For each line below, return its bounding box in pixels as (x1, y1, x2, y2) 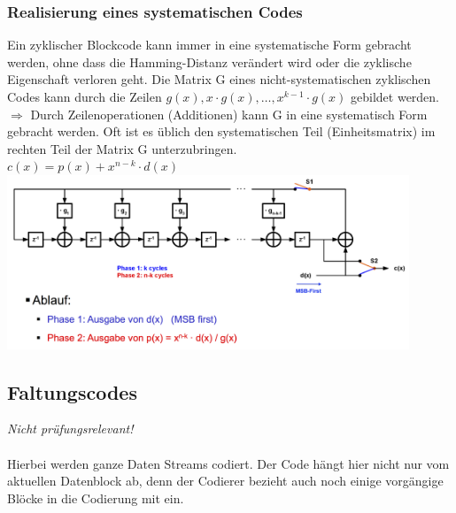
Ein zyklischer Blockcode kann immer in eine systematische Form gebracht (7, 35, 412, 54)
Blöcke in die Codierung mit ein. (7, 488, 184, 507)
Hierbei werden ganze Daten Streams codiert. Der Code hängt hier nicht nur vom (7, 454, 450, 472)
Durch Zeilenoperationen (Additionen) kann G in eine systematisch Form (30, 104, 428, 123)
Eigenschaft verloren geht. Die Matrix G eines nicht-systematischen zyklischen (7, 70, 431, 88)
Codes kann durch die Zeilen (7, 88, 162, 105)
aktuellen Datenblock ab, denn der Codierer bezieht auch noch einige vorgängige (7, 471, 444, 490)
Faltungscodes (7, 378, 137, 405)
